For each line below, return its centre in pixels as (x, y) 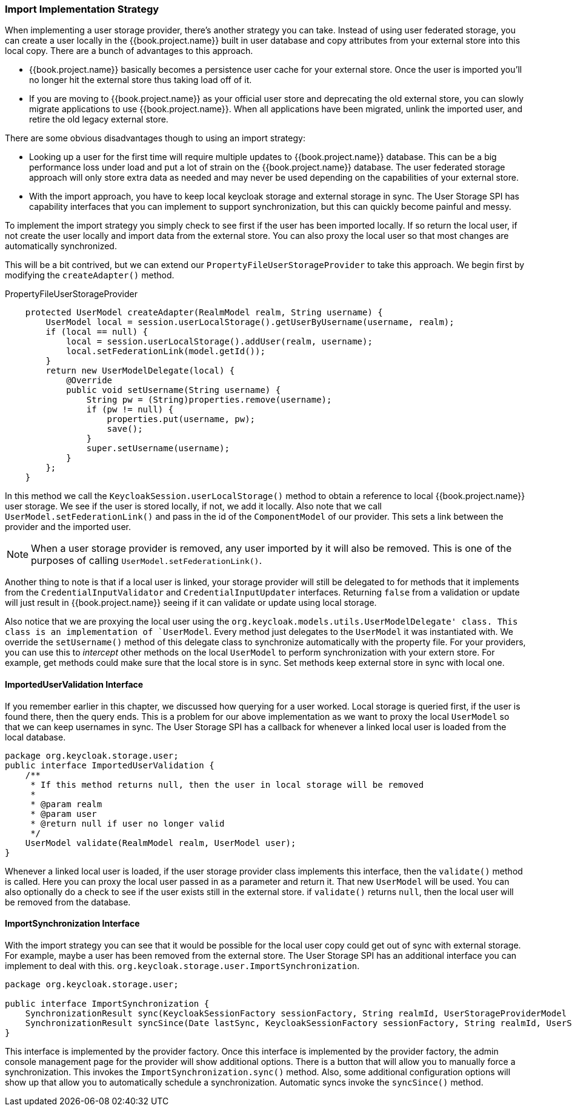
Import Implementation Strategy (82, 9)
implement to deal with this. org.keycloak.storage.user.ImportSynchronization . (182, 965)
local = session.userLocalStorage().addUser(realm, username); (219, 342)
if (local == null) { (97, 332)
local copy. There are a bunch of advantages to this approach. (129, 51)
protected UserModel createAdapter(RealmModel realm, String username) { (204, 313)
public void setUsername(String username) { (174, 390)
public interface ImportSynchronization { (107, 1003)
